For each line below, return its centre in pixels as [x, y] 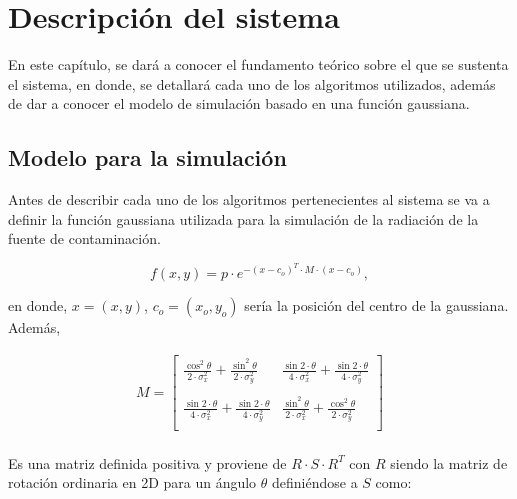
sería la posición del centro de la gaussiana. [376, 305]
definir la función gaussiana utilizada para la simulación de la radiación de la [243, 218]
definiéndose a [315, 482]
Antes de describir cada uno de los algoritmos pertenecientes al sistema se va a [249, 199]
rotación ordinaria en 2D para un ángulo [132, 482]
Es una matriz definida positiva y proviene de [147, 462]
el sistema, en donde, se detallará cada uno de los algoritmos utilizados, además [252, 83]
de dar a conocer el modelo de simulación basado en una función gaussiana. [239, 103]
